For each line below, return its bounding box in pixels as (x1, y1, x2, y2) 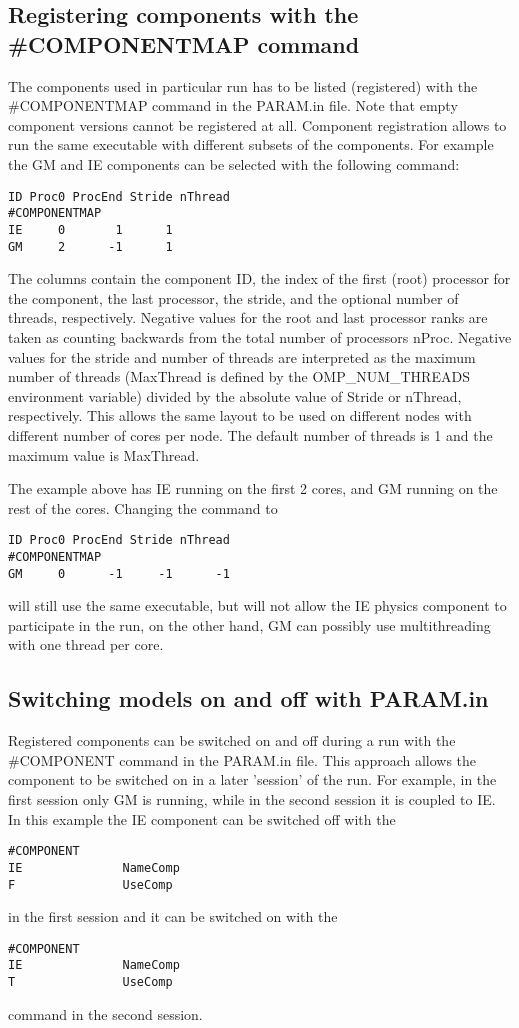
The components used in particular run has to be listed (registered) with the (8, 75, 478, 96)
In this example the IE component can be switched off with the (8, 808, 396, 829)
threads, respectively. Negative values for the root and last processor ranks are (8, 307, 488, 328)
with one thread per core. (8, 634, 164, 655)
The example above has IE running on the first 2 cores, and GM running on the (8, 478, 498, 499)
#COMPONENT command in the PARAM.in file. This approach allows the (8, 749, 477, 770)
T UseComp (8, 975, 173, 990)
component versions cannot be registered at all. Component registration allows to (8, 114, 507, 135)
